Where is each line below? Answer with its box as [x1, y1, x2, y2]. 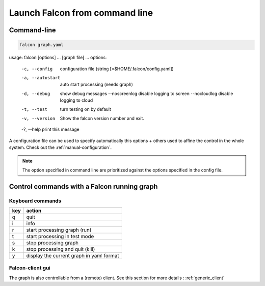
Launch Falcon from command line [9, 7, 153, 18]
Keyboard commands [9, 197, 61, 204]
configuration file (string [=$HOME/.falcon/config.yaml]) [60, 66, 174, 71]
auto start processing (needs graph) [60, 81, 133, 88]
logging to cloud [60, 97, 93, 103]
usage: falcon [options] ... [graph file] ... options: [9, 54, 107, 61]
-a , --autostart [21, 75, 61, 80]
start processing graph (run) [26, 226, 92, 233]
